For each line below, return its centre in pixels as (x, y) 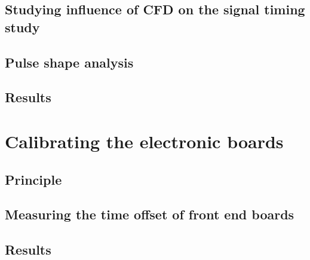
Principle (33, 179)
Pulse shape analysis (69, 62)
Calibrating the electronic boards (144, 141)
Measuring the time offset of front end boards (150, 214)
